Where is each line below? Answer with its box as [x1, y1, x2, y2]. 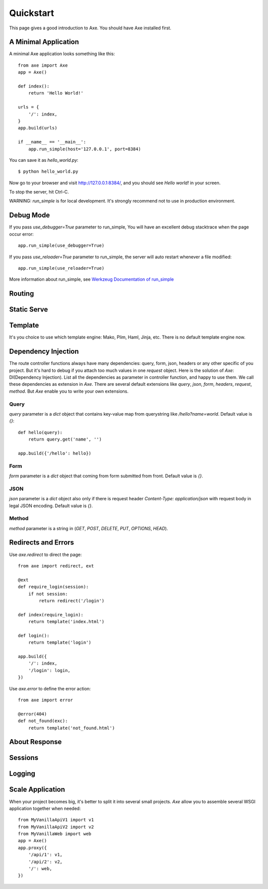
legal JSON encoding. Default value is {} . [9, 503, 93, 509]
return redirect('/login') [39, 598, 105, 603]
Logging [9, 770, 36, 778]
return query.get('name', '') [28, 437, 102, 443]
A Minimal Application [9, 38, 79, 46]
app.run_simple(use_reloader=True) [18, 265, 105, 271]
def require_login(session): [18, 584, 89, 590]
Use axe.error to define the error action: [9, 685, 91, 691]
